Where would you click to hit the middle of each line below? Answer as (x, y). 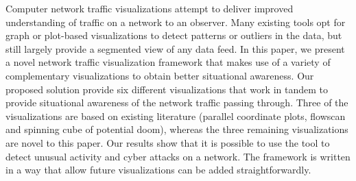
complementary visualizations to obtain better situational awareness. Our (160, 75)
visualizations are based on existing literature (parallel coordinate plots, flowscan (176, 116)
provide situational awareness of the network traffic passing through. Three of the (177, 102)
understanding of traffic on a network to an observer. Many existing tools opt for (176, 22)
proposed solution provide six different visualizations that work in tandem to (167, 89)
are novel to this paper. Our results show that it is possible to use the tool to (168, 142)
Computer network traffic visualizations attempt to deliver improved (150, 8)
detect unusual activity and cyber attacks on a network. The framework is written (178, 156)
